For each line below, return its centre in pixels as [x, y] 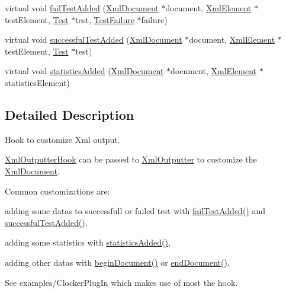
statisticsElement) [37, 82]
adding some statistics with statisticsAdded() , [88, 242]
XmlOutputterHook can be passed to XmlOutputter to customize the [131, 159]
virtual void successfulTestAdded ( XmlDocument [94, 39]
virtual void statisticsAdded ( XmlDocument [84, 71]
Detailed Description [70, 114]
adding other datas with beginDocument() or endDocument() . [117, 262]
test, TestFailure [105, 19]
